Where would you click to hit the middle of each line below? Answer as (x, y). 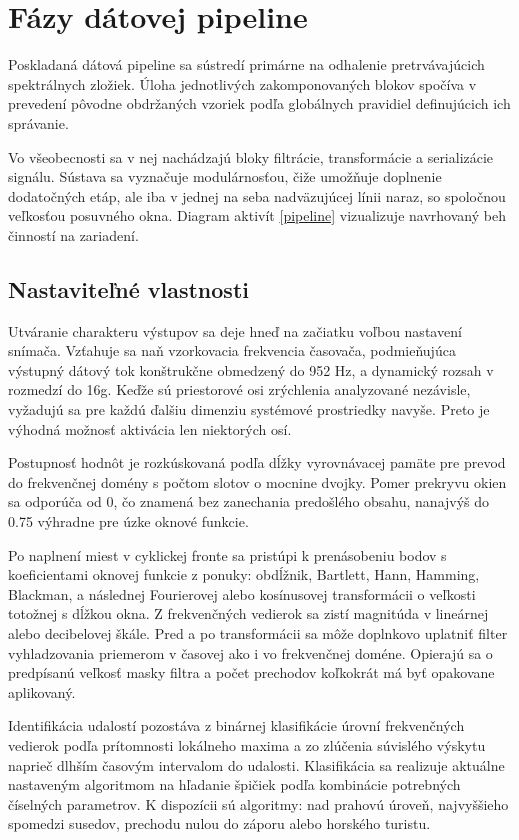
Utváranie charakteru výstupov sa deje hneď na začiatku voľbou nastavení (235, 330)
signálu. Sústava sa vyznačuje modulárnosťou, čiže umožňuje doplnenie (225, 176)
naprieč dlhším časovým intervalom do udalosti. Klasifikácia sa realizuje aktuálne (256, 764)
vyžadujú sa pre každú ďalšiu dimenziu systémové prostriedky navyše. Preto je (249, 409)
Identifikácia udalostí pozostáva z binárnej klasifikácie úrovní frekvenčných (236, 725)
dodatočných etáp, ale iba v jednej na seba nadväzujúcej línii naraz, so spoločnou (257, 195)
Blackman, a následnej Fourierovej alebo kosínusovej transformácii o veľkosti (242, 593)
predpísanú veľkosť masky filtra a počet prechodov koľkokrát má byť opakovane (251, 672)
